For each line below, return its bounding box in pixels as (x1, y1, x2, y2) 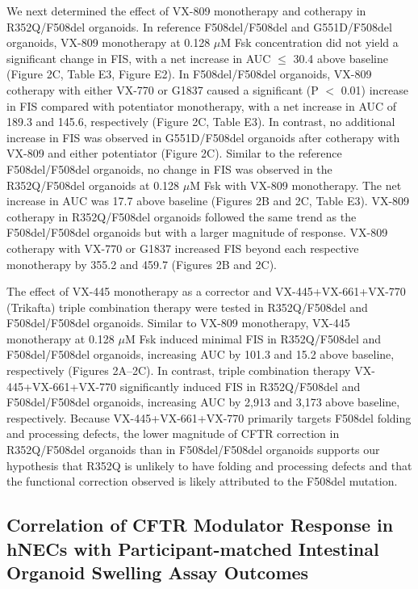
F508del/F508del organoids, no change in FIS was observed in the (6, 160, 332, 177)
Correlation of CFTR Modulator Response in (6, 512, 394, 537)
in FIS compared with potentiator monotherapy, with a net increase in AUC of (6, 97, 397, 114)
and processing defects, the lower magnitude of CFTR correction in (6, 425, 340, 442)
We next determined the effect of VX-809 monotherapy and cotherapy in (6, 2, 366, 19)
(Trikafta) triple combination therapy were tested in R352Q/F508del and (6, 298, 368, 315)
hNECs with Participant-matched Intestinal (6, 536, 379, 561)
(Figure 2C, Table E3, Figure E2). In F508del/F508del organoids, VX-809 (6, 65, 372, 82)
